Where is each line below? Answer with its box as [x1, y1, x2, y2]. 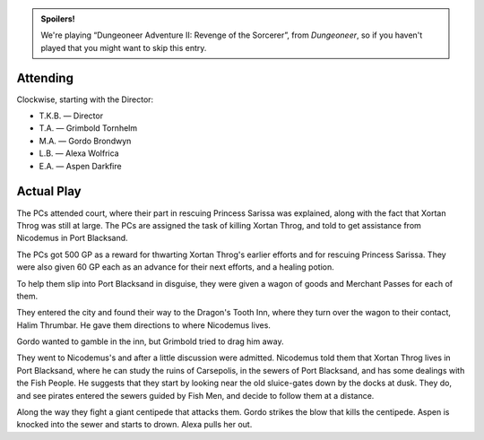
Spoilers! [40, 13, 75, 24]
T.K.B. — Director [39, 110, 103, 121]
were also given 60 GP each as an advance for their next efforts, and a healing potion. [16, 262, 335, 272]
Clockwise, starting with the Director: [16, 94, 154, 105]
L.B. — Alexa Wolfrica [39, 148, 120, 159]
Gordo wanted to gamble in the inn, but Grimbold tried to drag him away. [16, 336, 284, 347]
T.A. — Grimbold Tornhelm [39, 123, 138, 134]
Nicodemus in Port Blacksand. [16, 233, 129, 244]
